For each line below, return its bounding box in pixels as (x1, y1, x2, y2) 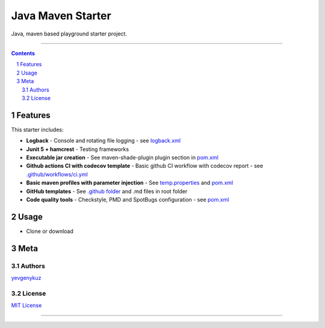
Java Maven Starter (11, 9, 111, 22)
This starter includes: (11, 126, 64, 133)
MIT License (11, 302, 42, 309)
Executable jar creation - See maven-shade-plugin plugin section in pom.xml (26, 153, 219, 161)
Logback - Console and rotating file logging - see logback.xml (26, 137, 181, 144)
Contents (11, 49, 36, 57)
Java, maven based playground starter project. (11, 30, 128, 37)
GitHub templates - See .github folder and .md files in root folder (26, 187, 188, 195)
